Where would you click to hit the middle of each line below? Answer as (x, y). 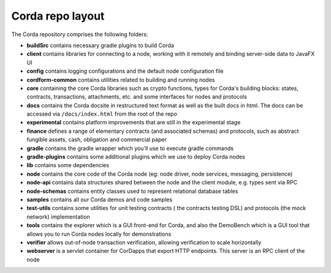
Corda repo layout (58, 16)
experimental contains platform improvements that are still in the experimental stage (134, 122)
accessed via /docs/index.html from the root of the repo (102, 114)
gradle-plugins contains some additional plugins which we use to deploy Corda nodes (136, 157)
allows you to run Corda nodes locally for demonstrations (99, 234)
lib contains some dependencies (68, 165)
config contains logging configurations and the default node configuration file (125, 71)
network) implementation (58, 217)
